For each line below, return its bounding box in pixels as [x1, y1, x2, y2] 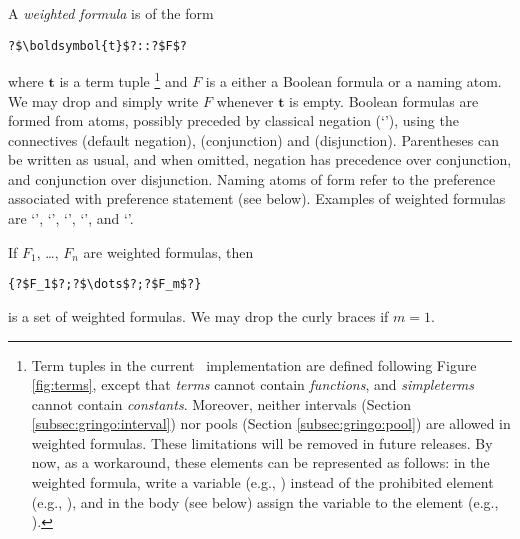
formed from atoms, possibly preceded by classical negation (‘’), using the [8, 110, 459, 131]
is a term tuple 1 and [59, 68, 188, 91]
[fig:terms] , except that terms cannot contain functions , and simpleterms [31, 374, 475, 395]
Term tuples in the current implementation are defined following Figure [31, 354, 477, 375]
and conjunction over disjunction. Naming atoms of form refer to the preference [8, 168, 496, 189]
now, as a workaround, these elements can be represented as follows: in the [31, 452, 490, 473]
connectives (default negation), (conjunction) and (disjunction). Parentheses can [8, 129, 499, 150]
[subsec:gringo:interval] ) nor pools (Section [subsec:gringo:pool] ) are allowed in [31, 413, 511, 434]
